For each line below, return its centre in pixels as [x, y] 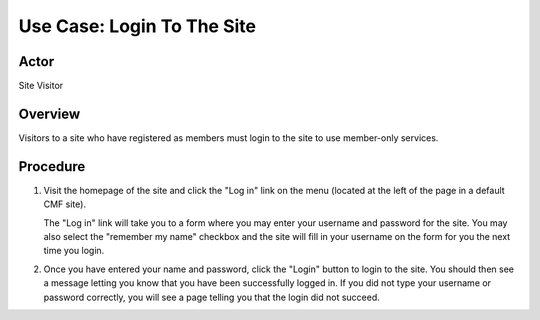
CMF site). [65, 204]
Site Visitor [41, 86]
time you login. [74, 251]
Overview [49, 113]
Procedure [52, 166]
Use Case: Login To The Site [137, 26]
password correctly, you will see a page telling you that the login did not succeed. [211, 297]
